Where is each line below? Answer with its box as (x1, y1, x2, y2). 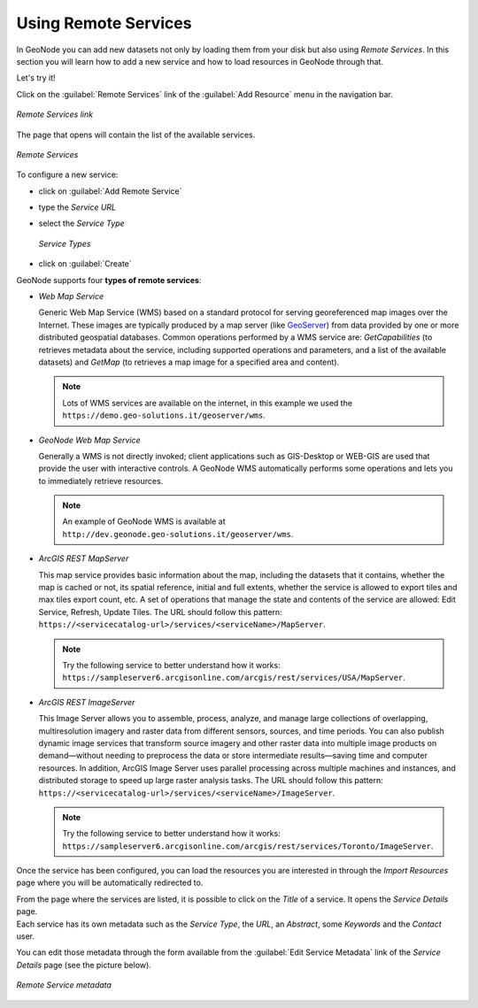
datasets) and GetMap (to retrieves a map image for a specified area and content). (38, 357, 340, 367)
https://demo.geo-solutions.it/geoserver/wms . (62, 410, 266, 420)
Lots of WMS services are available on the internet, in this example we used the (62, 397, 353, 408)
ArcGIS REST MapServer (38, 553, 129, 564)
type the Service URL (38, 202, 117, 212)
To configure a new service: (16, 169, 119, 181)
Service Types (38, 238, 91, 249)
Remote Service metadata (16, 980, 112, 990)
